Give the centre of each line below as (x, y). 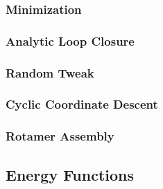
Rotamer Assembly (60, 136)
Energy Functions (70, 174)
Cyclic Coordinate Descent (82, 104)
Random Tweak (50, 72)
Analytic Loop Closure (70, 40)
